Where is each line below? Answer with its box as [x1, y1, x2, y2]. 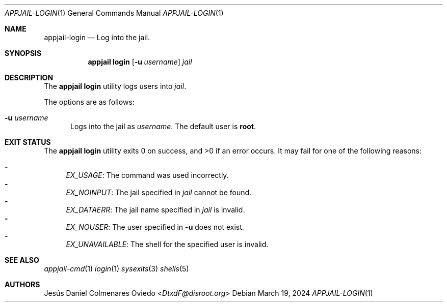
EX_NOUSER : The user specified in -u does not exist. [66, 223, 244, 231]
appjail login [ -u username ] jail [88, 57, 192, 66]
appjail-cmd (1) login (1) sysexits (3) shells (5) [44, 264, 189, 273]
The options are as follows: [44, 98, 135, 106]
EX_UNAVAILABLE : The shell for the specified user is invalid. [66, 240, 269, 249]
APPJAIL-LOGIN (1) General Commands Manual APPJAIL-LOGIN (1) [5, 9, 224, 17]
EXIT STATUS [5, 138, 51, 146]
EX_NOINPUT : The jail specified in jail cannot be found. [66, 188, 252, 197]
